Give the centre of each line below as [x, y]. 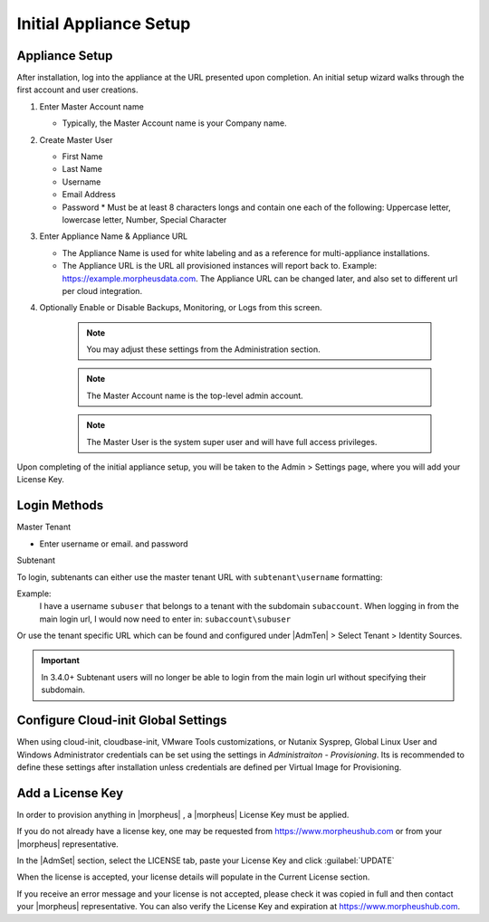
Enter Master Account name [91, 106]
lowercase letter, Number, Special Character [144, 219]
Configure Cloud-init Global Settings [122, 721]
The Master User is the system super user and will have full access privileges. [232, 442]
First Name [82, 157]
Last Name [82, 169]
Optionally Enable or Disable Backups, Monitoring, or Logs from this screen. [181, 308]
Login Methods [60, 505]
